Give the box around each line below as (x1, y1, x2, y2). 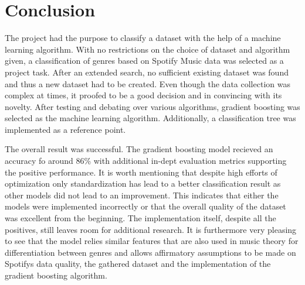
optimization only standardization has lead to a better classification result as (5, 177, 281, 190)
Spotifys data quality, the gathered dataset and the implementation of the (5, 257, 271, 270)
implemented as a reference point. (5, 123, 126, 135)
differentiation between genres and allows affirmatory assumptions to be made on (5, 246, 296, 258)
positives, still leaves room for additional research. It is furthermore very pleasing (5, 223, 297, 235)
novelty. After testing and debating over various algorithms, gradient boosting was (5, 100, 300, 112)
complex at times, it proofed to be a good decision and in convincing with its (5, 89, 282, 101)
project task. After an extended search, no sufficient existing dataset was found (5, 66, 289, 78)
